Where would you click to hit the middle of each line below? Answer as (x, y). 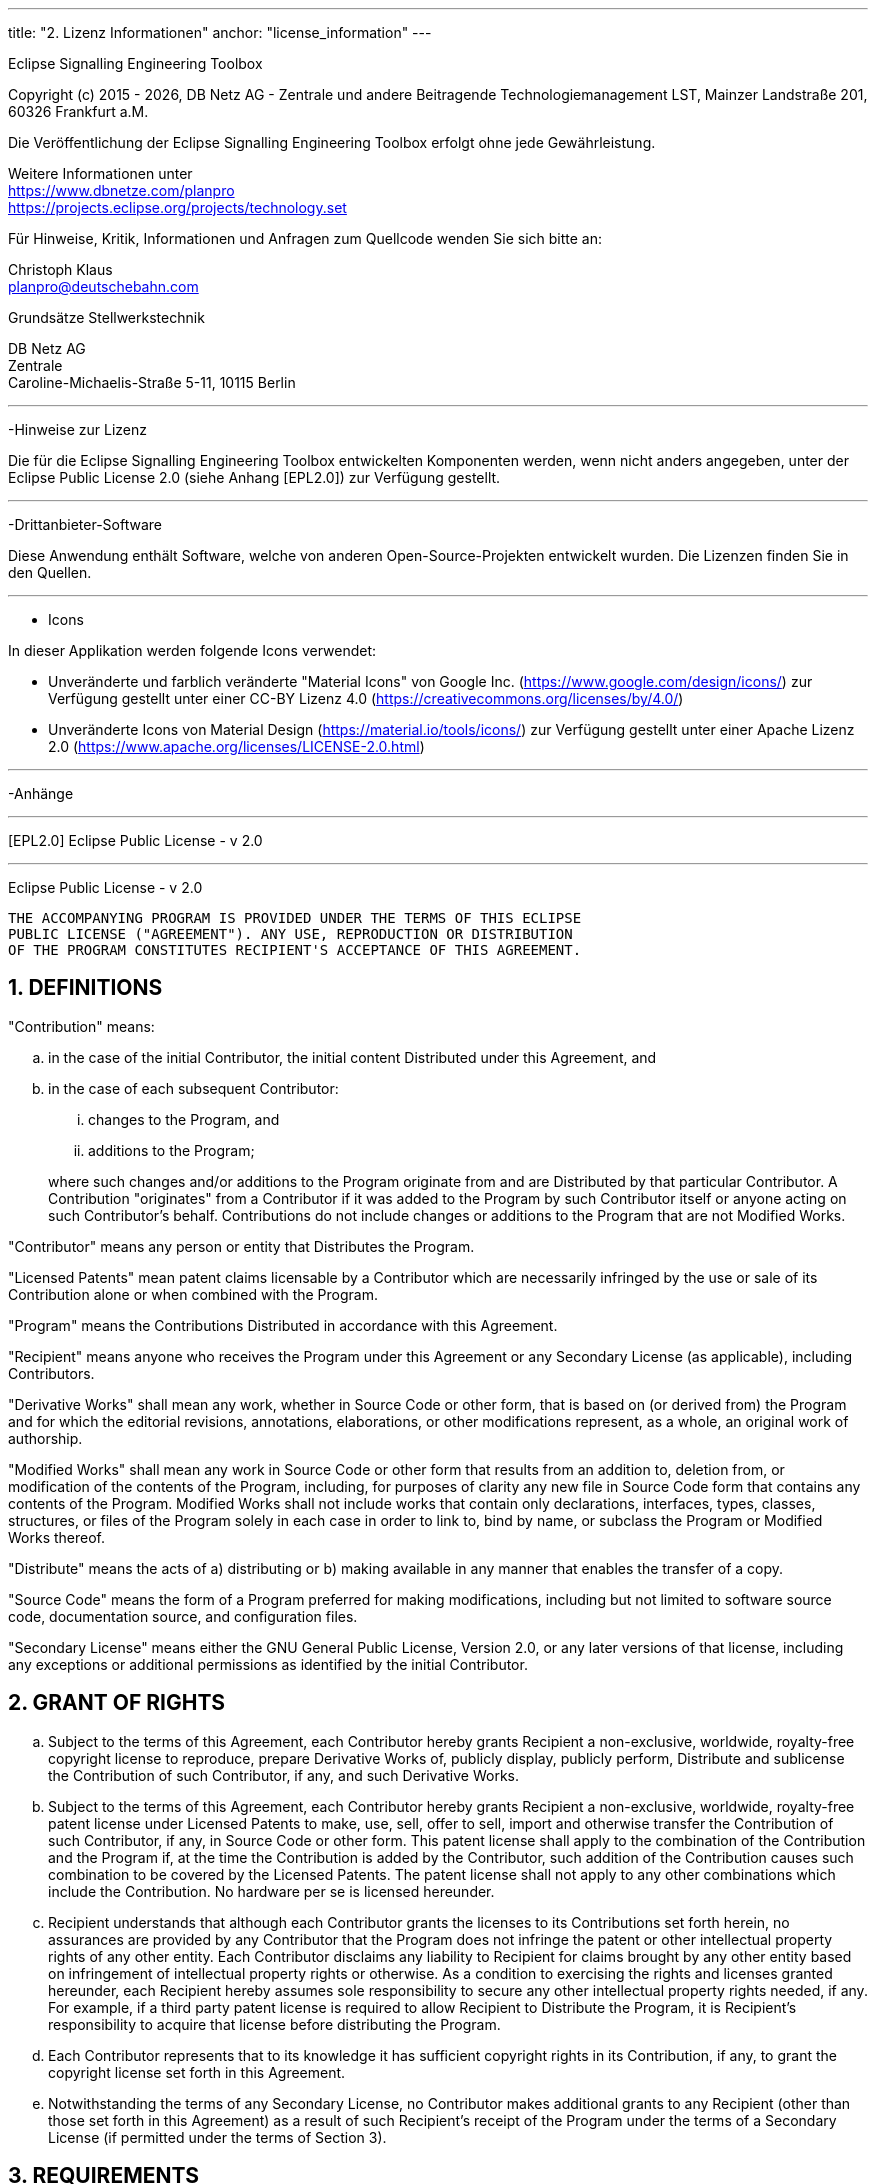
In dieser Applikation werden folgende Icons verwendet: (192, 650)
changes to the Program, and (184, 1119)
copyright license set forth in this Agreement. (197, 2072)
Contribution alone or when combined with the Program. (193, 1294)
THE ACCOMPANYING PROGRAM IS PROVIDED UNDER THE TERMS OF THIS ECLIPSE (295, 918)
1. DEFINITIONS (85, 988)
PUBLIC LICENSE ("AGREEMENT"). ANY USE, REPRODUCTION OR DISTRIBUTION (290, 934)
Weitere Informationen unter (100, 173)
